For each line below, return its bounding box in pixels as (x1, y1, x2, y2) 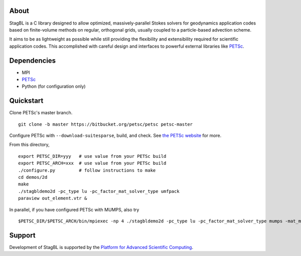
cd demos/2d (18, 174, 48, 180)
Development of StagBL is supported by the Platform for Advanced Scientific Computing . (9, 244, 193, 250)
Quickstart (9, 97, 44, 105)
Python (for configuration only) (22, 83, 86, 90)
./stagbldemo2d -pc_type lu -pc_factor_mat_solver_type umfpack (18, 188, 180, 194)
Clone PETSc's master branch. (9, 110, 73, 116)
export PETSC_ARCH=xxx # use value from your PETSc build (18, 160, 167, 166)
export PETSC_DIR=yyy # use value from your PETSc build (18, 153, 167, 159)
